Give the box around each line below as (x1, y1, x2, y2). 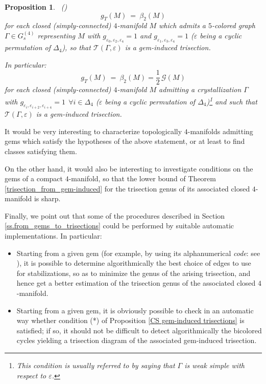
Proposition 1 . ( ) (5, 2, 67, 12)
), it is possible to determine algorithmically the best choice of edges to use (16, 258, 251, 268)
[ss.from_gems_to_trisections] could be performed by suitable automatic (5, 220, 234, 231)
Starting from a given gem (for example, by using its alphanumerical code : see (16, 247, 260, 258)
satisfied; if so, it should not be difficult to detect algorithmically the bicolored (16, 325, 262, 335)
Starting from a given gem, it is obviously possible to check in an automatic (16, 305, 254, 315)
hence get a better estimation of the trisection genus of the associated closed (16, 278, 256, 288)
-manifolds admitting (187, 125, 253, 136)
